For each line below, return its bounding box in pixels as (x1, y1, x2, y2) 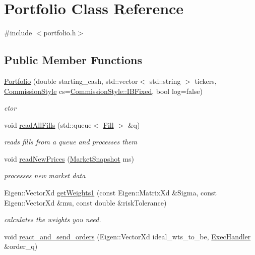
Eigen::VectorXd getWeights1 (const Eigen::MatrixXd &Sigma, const (4, 187, 217, 198)
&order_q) (4, 241, 38, 251)
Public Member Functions (4, 52, 142, 68)
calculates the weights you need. (4, 214, 101, 225)
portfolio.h (43, 27, 76, 38)
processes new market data (4, 170, 86, 181)
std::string (149, 75, 181, 86)
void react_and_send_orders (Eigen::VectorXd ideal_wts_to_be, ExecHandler (4, 231, 251, 241)
